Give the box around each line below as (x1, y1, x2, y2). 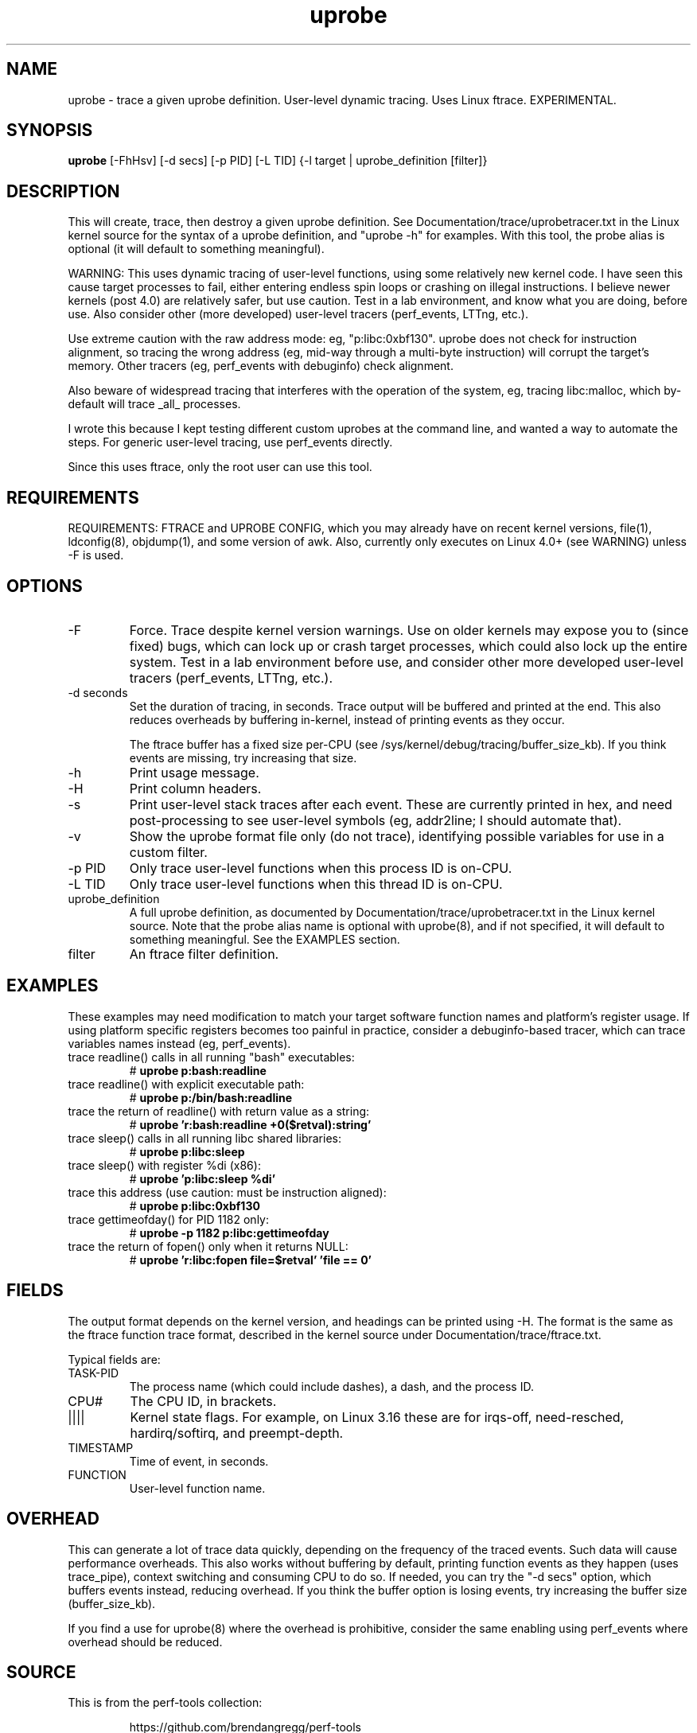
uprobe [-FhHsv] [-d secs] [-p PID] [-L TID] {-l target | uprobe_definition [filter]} (68, 154, 488, 168)
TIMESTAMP (68, 1440, 134, 1455)
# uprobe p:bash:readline (129, 1063, 267, 1077)
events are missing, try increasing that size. (129, 750, 357, 765)
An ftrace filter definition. (129, 945, 279, 962)
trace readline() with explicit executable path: (68, 1077, 305, 1091)
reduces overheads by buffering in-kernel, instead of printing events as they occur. (129, 712, 565, 726)
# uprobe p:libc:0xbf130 (129, 1198, 260, 1213)
